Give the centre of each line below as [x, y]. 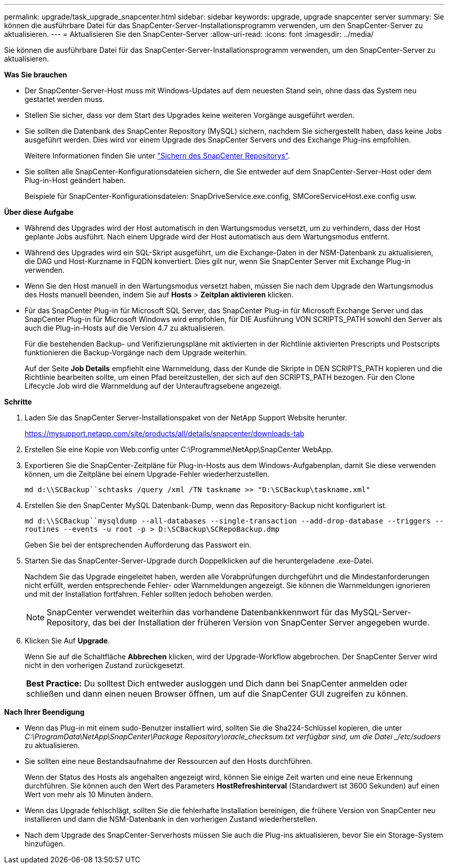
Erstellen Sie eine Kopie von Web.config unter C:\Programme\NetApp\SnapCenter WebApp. [179, 449]
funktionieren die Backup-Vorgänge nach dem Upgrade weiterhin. [136, 352]
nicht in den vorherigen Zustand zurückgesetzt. [105, 665]
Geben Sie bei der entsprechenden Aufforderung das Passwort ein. [138, 545]
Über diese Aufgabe [39, 212]
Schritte [18, 402]
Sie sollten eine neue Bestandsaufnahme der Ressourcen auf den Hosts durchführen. [169, 761]
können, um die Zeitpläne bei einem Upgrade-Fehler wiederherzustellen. [147, 474]
